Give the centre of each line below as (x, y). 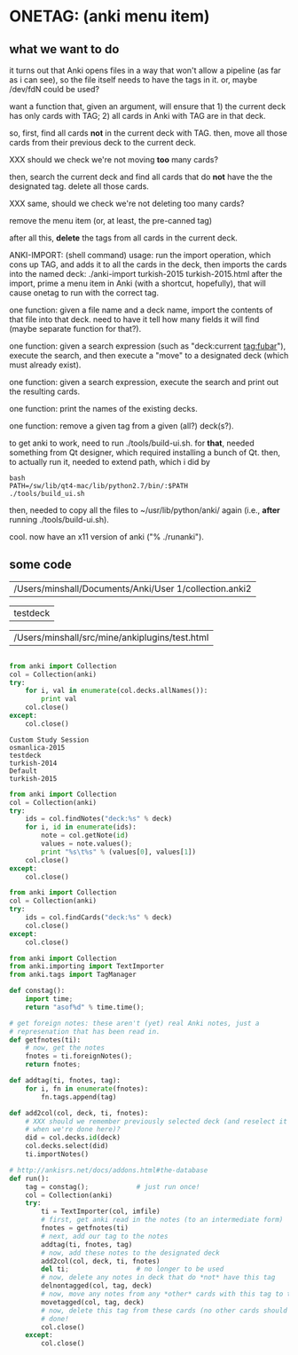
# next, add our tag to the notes (105, 1236)
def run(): (29, 1178)
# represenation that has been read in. (85, 1031)
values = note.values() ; (87, 844)
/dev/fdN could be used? (55, 89)
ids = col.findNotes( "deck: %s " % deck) (99, 819)
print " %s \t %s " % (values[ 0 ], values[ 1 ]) (119, 852)
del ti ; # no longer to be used (133, 1269)
